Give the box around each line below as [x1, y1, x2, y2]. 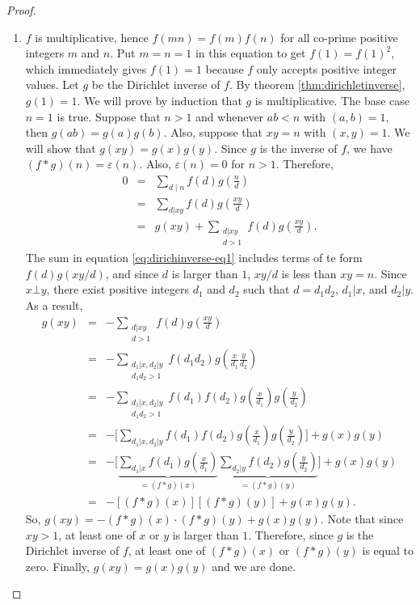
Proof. [6, 2, 36, 18]
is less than [281, 264, 337, 281]
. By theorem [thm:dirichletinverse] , [229, 76, 405, 93]
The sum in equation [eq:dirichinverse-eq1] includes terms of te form [25, 249, 363, 266]
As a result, [25, 297, 83, 314]
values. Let [25, 76, 79, 93]
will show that [25, 139, 96, 156]
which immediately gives [25, 60, 147, 77]
